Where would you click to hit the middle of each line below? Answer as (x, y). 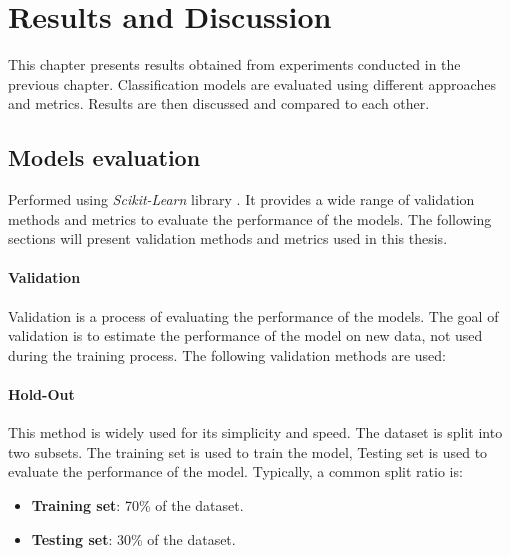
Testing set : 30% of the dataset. (133, 538)
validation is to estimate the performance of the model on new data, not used (245, 335)
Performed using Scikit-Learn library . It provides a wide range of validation (241, 199)
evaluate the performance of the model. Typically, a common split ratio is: (235, 471)
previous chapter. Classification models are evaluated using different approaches (252, 83)
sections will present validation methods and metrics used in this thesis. (228, 238)
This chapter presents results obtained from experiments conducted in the (234, 64)
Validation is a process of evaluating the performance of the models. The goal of (253, 315)
